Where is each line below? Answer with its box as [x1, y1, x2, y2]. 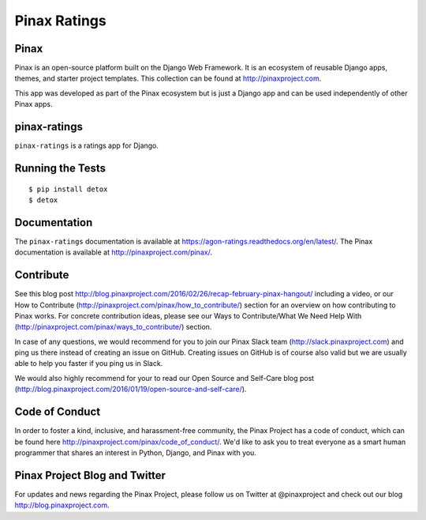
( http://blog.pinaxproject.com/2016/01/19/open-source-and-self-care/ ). [14, 384, 247, 394]
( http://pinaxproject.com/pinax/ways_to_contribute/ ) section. [14, 322, 212, 332]
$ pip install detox [28, 184, 108, 194]
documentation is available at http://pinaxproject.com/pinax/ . [14, 247, 213, 257]
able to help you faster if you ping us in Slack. [14, 359, 163, 368]
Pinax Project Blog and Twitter [14, 469, 166, 482]
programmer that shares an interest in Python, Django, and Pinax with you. [14, 447, 256, 458]
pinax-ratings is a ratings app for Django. [14, 141, 159, 150]
